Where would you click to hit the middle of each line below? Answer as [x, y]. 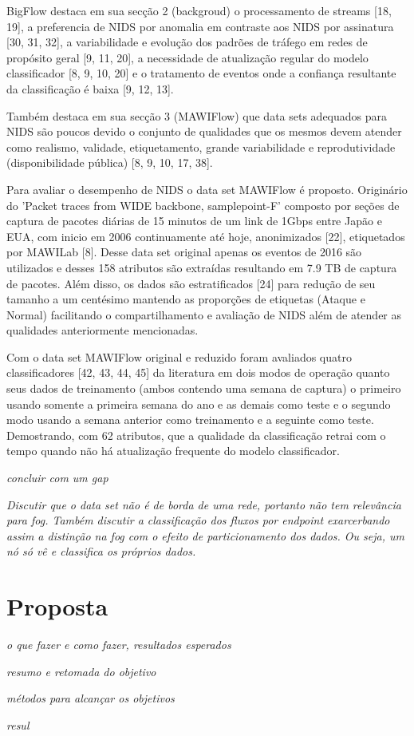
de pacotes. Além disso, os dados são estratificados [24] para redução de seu [191, 283]
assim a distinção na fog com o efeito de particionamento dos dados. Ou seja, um [206, 535]
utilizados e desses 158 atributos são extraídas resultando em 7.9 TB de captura [202, 267]
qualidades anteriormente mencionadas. [103, 330]
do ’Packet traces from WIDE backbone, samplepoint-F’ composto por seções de [203, 205]
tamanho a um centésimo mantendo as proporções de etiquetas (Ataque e [186, 299]
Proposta [57, 606]
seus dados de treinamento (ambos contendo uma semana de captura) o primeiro [204, 388]
